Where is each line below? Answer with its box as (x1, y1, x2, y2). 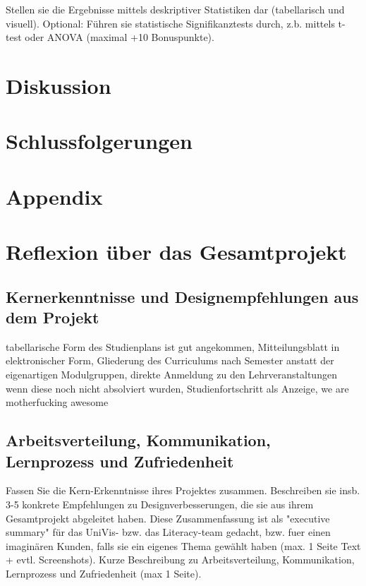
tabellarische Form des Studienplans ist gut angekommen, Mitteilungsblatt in (6, 339, 340, 354)
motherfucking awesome (6, 395, 109, 409)
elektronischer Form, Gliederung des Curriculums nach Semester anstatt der (6, 353, 334, 368)
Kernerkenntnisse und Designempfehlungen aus (6, 285, 359, 307)
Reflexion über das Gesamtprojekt (6, 237, 347, 266)
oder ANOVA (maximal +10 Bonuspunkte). (25, 30, 214, 44)
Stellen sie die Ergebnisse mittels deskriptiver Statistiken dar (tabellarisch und (6, 2, 345, 16)
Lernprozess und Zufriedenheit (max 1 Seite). (6, 566, 202, 580)
